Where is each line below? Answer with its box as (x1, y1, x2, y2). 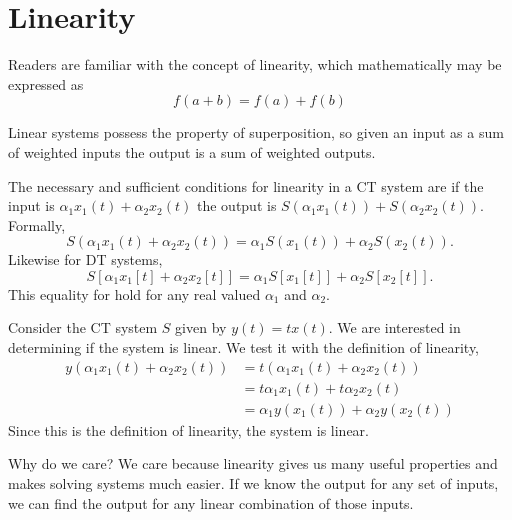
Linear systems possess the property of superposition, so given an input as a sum (8, 122, 504, 143)
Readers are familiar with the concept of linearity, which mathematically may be (8, 54, 502, 75)
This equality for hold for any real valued (8, 283, 261, 304)
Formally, (8, 214, 66, 235)
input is (8, 195, 55, 216)
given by (175, 317, 227, 338)
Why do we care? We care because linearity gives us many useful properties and (8, 453, 498, 474)
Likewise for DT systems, (8, 249, 163, 270)
